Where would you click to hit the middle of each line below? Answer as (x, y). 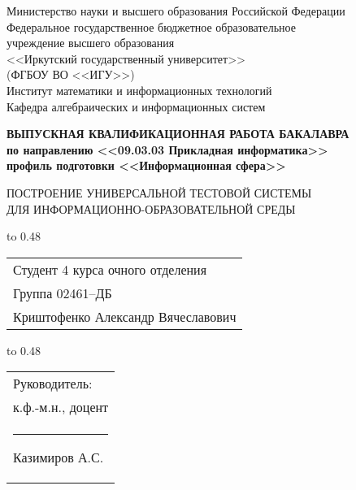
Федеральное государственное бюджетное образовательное (152, 26)
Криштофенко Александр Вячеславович (125, 316)
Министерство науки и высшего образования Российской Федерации (176, 11)
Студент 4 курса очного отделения (110, 269)
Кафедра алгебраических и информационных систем (136, 106)
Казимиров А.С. (59, 457)
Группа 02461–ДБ (63, 293)
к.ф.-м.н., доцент (61, 407)
